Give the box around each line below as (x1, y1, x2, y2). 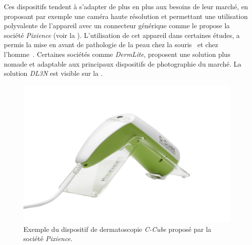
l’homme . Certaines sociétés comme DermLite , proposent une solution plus (4, 49, 231, 59)
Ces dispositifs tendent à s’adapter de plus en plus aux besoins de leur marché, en (4, 1, 248, 11)
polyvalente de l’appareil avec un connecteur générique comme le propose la (4, 20, 230, 31)
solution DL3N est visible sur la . (4, 68, 103, 78)
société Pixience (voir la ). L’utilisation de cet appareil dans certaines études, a (4, 30, 240, 40)
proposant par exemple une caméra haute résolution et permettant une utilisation (4, 11, 248, 21)
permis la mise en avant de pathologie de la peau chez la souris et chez (4, 39, 218, 50)
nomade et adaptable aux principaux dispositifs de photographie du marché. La (4, 58, 242, 69)
